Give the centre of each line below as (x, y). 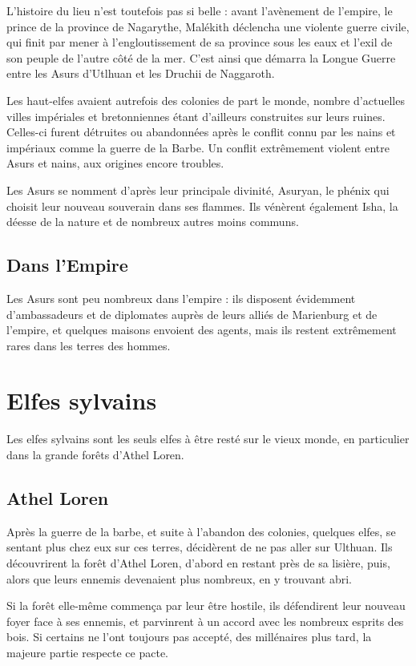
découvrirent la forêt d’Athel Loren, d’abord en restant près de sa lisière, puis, (198, 563)
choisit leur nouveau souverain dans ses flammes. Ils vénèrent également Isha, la (202, 206)
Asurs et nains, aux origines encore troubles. (115, 163)
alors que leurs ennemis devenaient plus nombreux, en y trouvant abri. (180, 578)
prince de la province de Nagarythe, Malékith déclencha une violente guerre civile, (208, 26)
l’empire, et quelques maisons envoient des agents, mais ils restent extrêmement (202, 330)
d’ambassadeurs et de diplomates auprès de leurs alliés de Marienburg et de (192, 314)
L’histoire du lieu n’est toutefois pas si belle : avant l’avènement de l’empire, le (200, 10)
